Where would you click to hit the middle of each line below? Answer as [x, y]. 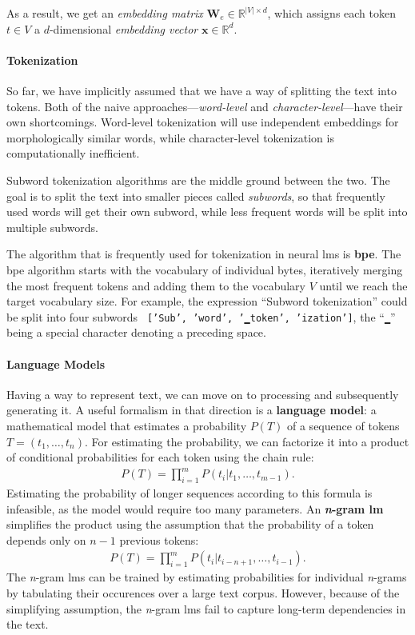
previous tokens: [159, 539]
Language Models [56, 363]
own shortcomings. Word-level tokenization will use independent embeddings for [203, 122]
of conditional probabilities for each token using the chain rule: [160, 457]
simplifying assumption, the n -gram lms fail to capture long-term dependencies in [206, 608]
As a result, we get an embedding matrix [105, 13]
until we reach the [363, 285]
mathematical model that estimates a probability [127, 425]
